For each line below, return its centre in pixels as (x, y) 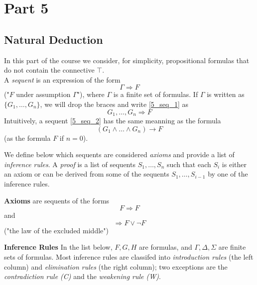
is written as (226, 94)
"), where (91, 94)
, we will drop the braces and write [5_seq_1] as (114, 104)
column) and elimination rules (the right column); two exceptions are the (116, 266)
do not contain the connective (49, 70)
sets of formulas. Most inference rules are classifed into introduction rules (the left (129, 256)
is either (234, 164)
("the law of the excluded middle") (56, 230)
